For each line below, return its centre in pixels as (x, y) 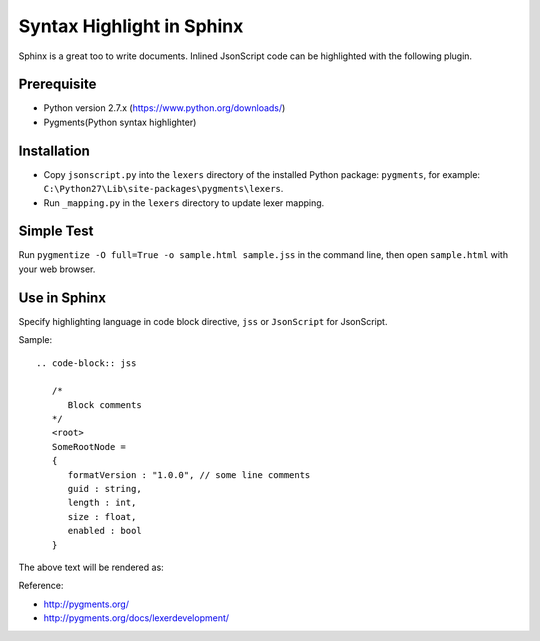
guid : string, (104, 489)
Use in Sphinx (62, 297)
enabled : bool (104, 531)
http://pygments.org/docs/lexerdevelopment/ (136, 618)
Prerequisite (57, 84)
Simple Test (56, 231)
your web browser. (57, 269)
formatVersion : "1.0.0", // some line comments (189, 474)
